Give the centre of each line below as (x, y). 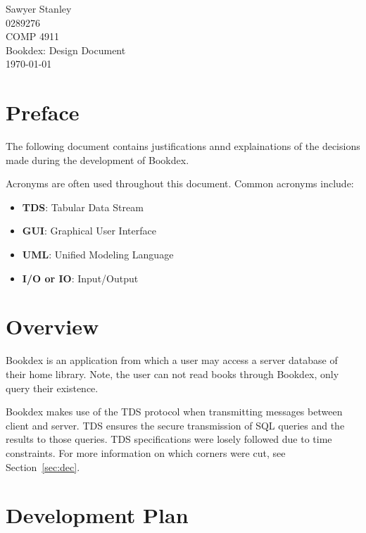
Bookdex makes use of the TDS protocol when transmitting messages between (174, 412)
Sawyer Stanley (39, 8)
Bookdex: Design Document (66, 50)
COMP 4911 (33, 36)
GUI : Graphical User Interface (89, 231)
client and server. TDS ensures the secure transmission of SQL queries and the (175, 425)
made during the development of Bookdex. (97, 159)
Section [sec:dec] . (43, 466)
